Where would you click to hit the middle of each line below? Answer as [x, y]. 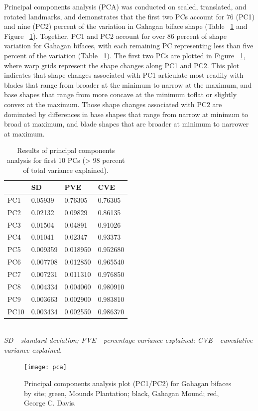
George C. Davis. [50, 403]
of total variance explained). [66, 170]
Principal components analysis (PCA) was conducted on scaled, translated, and [125, 6]
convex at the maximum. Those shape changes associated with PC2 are [113, 104]
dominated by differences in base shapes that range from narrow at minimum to [126, 114]
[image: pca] [45, 367]
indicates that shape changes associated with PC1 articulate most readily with [124, 75]
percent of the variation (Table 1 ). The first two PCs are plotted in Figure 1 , [125, 55]
